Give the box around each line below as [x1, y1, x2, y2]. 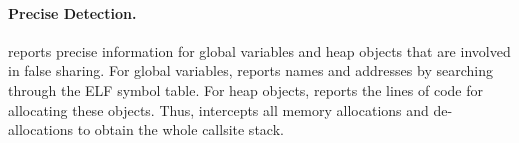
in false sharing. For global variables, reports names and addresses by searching [8, 60, 493, 81]
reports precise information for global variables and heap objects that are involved [8, 40, 511, 61]
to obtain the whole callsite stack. [77, 119, 284, 140]
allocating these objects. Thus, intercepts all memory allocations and [8, 99, 429, 120]
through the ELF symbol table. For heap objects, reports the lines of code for [8, 79, 483, 100]
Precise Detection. [8, 2, 137, 23]
